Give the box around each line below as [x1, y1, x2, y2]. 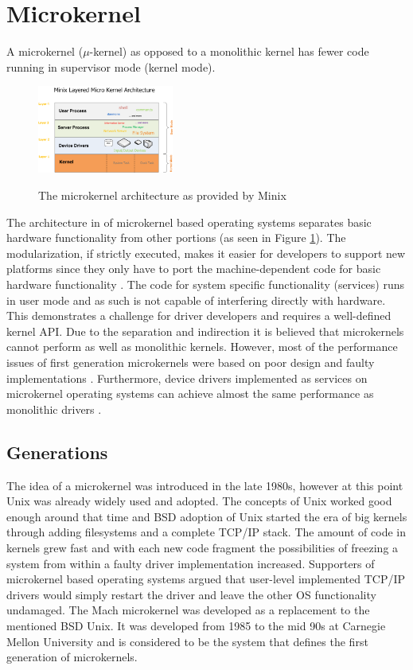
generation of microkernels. [6, 649, 138, 665]
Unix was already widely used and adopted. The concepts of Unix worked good [6, 493, 392, 509]
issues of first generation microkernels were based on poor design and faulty [6, 354, 375, 371]
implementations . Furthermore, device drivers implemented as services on [6, 369, 368, 386]
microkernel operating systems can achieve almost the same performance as [6, 385, 374, 402]
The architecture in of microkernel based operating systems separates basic [6, 213, 372, 230]
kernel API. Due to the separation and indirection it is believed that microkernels [6, 322, 404, 339]
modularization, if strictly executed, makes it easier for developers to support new [6, 244, 406, 261]
